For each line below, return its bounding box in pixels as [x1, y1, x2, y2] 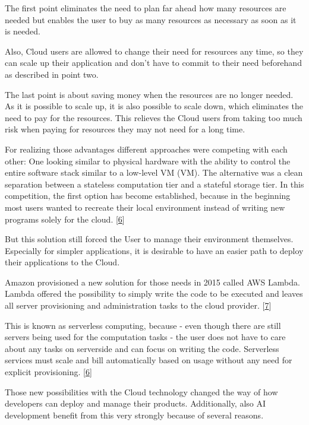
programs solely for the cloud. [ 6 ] [5, 213, 125, 225]
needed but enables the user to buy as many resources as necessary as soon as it [5, 13, 297, 26]
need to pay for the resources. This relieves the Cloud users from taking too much [5, 111, 302, 123]
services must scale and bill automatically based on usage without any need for [5, 354, 292, 366]
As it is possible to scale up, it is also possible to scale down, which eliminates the [5, 100, 304, 112]
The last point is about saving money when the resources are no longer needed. [5, 88, 294, 100]
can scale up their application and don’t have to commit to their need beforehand [5, 56, 302, 69]
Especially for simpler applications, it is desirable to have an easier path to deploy [5, 244, 304, 256]
